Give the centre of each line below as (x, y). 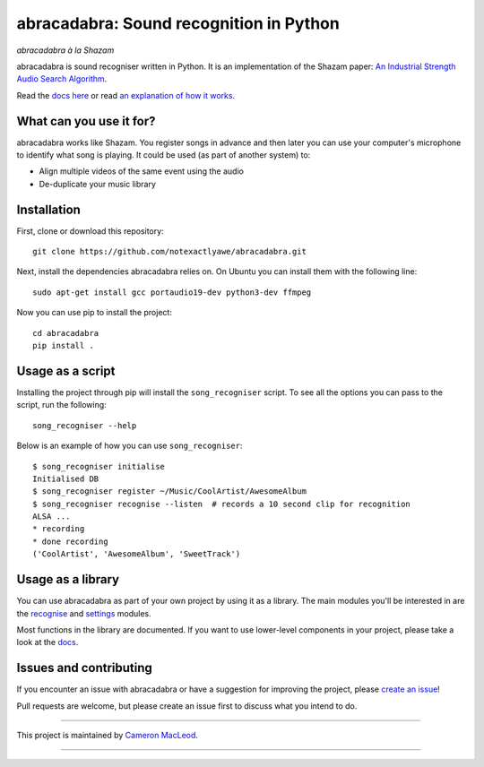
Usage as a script (66, 371)
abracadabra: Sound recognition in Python (178, 23)
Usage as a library (68, 579)
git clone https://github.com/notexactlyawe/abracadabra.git (169, 252)
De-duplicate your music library (98, 184)
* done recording (70, 541)
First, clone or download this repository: (91, 231)
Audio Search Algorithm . (62, 79)
